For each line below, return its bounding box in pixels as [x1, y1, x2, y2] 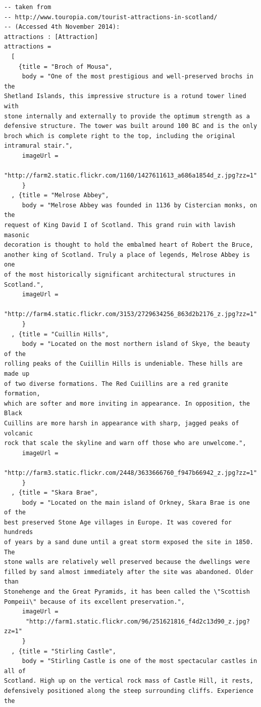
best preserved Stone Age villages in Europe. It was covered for [4, 518, 232, 526]
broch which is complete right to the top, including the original [4, 132, 236, 140]
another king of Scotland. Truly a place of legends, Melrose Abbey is [4, 251, 250, 258]
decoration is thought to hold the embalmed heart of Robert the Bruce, [4, 241, 253, 249]
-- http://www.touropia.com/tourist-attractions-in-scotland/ [4, 13, 218, 21]
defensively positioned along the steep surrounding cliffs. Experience [4, 687, 253, 694]
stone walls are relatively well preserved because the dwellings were [4, 558, 250, 566]
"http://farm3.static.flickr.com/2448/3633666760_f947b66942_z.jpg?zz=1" [4, 469, 257, 476]
